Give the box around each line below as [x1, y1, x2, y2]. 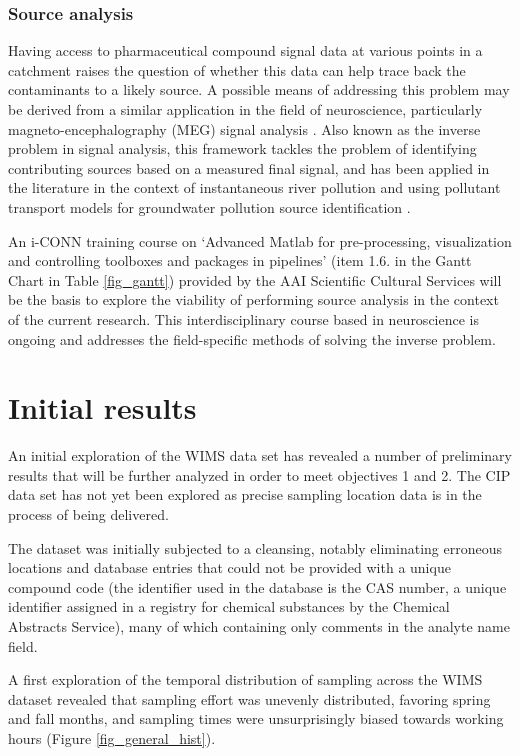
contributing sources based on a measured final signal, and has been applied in [8, 157, 490, 178]
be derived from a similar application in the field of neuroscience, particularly [8, 99, 483, 119]
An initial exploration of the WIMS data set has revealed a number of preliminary [8, 445, 512, 466]
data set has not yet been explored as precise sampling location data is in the [8, 484, 482, 505]
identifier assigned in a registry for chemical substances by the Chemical [8, 596, 450, 617]
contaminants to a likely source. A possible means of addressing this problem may [8, 79, 510, 100]
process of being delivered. [8, 504, 169, 525]
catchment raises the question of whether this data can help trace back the [8, 59, 466, 80]
